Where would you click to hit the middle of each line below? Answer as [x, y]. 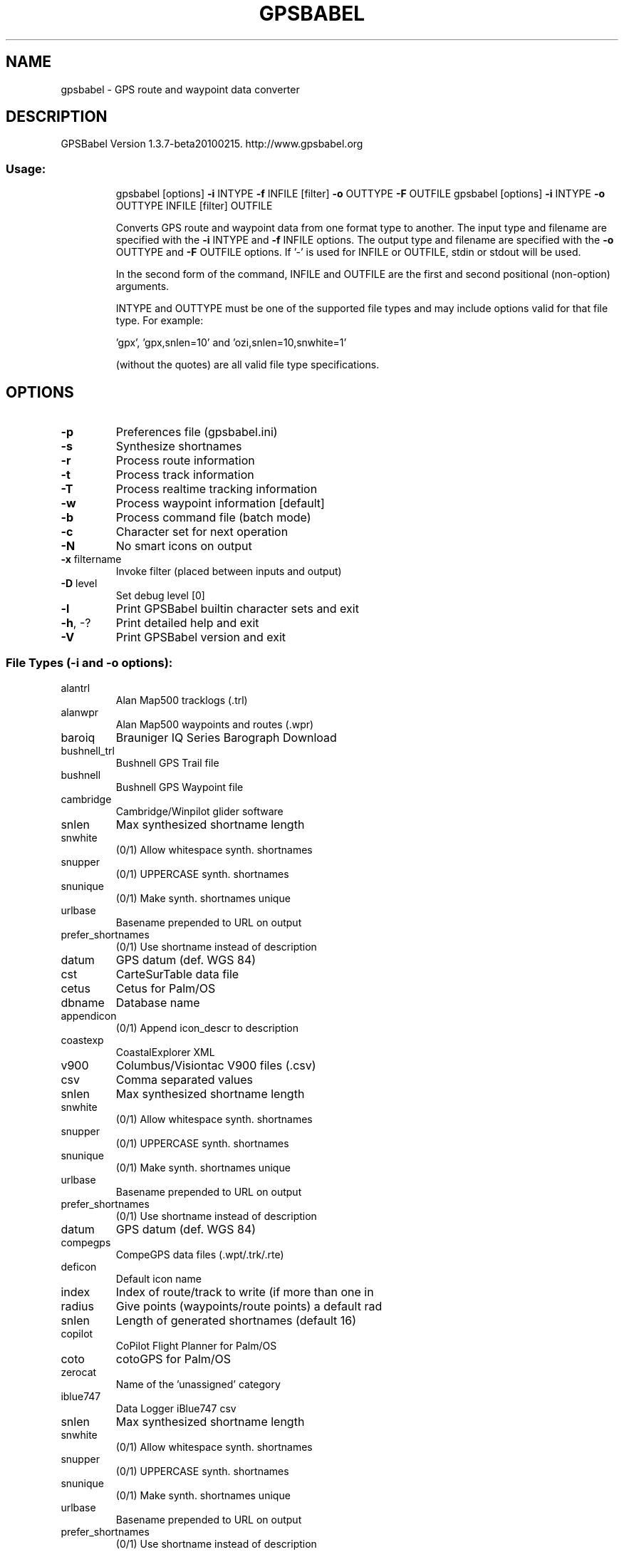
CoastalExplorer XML [165, 1052]
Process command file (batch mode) [213, 518]
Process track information [185, 475]
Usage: [26, 169]
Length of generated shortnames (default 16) [236, 1320]
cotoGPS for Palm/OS [173, 1359]
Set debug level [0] [160, 596]
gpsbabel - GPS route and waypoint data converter [180, 89]
